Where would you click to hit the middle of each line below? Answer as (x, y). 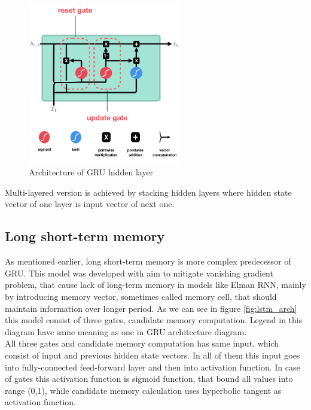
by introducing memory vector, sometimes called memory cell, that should (141, 296)
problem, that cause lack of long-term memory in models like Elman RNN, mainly (155, 285)
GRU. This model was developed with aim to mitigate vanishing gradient (139, 273)
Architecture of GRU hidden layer (91, 172)
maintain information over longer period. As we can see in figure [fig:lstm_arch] (151, 308)
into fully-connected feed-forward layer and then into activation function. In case (153, 367)
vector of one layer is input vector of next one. (90, 204)
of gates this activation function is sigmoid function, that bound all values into (149, 379)
